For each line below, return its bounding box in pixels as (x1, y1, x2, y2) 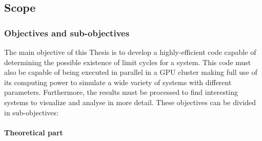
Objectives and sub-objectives (4, 26, 130, 39)
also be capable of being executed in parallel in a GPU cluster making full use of (4, 67, 257, 77)
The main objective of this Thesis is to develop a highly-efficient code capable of (4, 47, 256, 57)
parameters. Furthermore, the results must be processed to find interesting (4, 87, 238, 97)
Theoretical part (4, 127, 63, 137)
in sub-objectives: (4, 107, 58, 117)
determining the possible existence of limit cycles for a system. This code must (4, 56, 251, 67)
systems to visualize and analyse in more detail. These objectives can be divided (4, 96, 256, 107)
